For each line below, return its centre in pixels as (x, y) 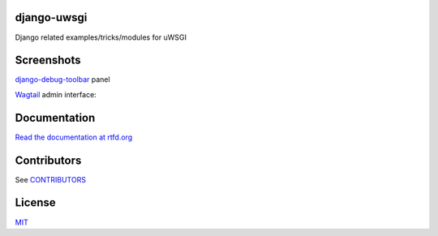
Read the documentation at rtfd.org (74, 137)
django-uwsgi (51, 17)
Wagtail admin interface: (56, 94)
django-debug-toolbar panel (62, 79)
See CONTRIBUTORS (51, 179)
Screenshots (48, 60)
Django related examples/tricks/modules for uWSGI (101, 37)
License (35, 203)
